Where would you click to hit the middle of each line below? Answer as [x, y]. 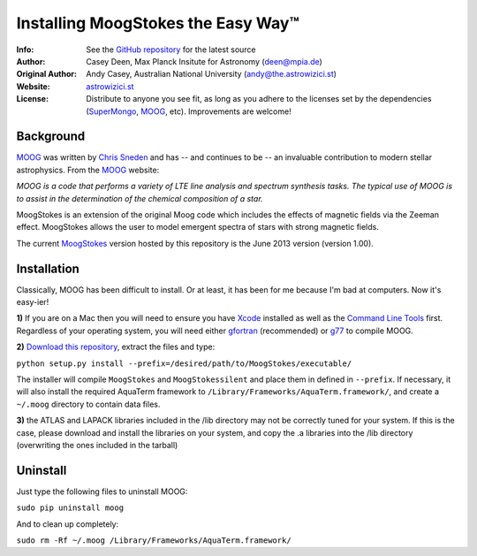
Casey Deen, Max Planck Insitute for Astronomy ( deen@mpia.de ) [204, 61]
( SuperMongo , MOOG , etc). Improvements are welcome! [189, 111]
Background [51, 137]
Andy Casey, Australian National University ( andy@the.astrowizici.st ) [212, 74]
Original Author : [46, 74]
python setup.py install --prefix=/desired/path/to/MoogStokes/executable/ [184, 363]
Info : [25, 50]
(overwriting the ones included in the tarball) [97, 445]
